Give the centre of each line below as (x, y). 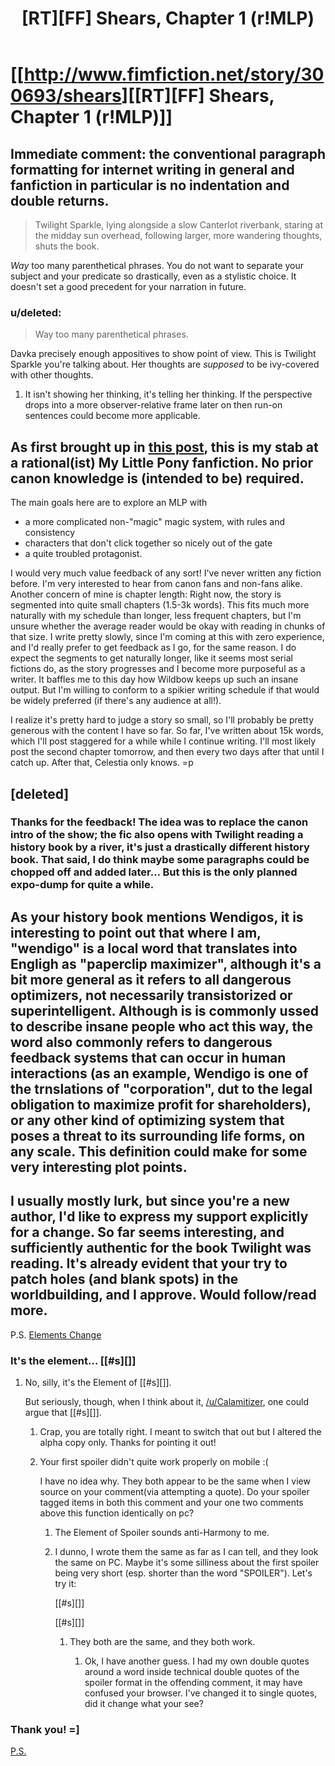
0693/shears (66, 96)
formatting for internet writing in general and (152, 169)
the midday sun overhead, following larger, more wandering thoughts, (178, 235)
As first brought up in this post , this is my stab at (164, 447)
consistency (50, 533)
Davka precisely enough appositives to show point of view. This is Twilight (163, 354)
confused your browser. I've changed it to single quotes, (201, 1693)
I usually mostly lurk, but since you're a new (150, 1201)
